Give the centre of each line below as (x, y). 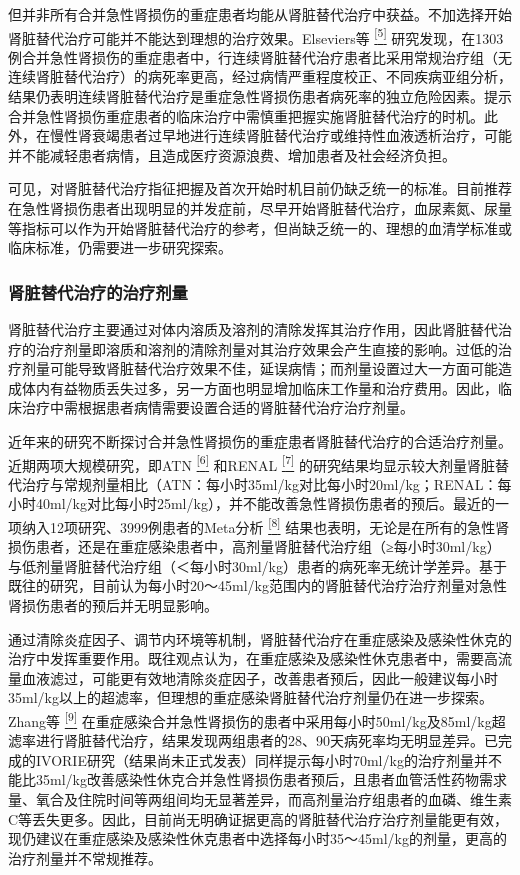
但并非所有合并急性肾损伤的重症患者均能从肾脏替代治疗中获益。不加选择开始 (260, 14)
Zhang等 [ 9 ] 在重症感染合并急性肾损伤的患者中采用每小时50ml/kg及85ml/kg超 (257, 719)
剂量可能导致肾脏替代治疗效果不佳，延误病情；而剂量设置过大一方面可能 (259, 368)
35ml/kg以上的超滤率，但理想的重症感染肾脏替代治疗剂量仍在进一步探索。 (250, 697)
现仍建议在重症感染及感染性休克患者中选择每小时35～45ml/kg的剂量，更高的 (257, 838)
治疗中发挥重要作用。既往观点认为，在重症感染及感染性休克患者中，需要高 (253, 658)
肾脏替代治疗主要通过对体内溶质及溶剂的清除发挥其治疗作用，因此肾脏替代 (253, 329)
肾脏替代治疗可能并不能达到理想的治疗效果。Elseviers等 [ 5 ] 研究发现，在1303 (256, 36)
